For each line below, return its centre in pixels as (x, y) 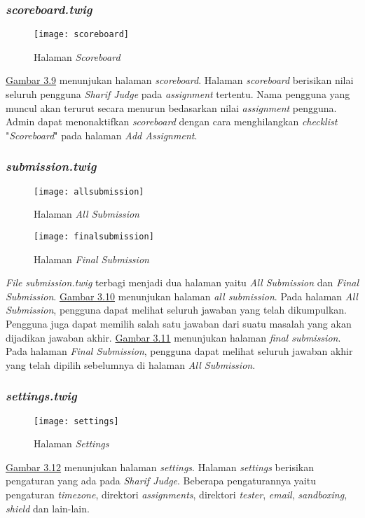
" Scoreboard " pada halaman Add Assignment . (102, 135)
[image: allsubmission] (89, 191)
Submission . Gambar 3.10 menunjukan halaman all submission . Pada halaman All (182, 296)
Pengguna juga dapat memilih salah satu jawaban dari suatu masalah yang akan (179, 323)
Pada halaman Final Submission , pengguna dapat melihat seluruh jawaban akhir (179, 351)
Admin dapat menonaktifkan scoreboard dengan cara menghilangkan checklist (172, 121)
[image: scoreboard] (82, 35)
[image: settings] (76, 421)
